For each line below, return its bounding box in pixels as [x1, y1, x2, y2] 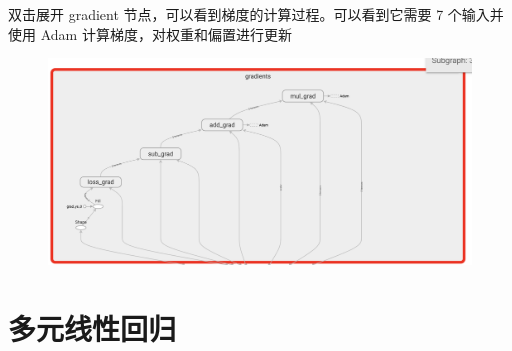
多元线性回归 [8, 307, 177, 348]
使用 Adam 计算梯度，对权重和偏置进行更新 [8, 23, 292, 44]
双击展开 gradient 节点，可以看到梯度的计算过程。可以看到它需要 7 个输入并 [8, 4, 504, 24]
